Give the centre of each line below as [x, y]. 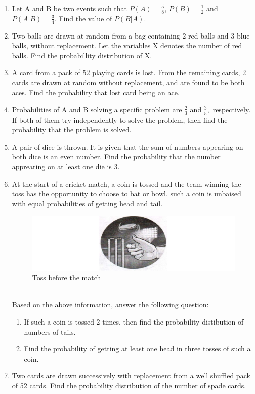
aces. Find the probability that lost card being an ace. [96, 92]
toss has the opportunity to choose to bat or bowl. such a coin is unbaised [126, 193]
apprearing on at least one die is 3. [66, 166]
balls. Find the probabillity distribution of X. [82, 55]
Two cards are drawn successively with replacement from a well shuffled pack [131, 375]
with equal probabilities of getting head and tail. [87, 203]
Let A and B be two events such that [70, 8]
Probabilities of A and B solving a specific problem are [97, 109]
